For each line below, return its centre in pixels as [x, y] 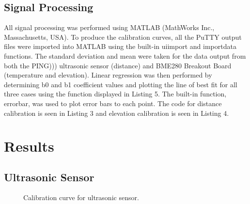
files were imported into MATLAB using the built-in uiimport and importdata [120, 46]
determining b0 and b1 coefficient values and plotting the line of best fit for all [121, 84]
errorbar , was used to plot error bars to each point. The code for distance [113, 103]
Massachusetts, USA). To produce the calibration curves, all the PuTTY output [123, 37]
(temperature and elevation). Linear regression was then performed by [108, 75]
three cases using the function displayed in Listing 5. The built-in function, [115, 94]
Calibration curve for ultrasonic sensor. [81, 197]
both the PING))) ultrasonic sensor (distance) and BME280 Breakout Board [118, 65]
